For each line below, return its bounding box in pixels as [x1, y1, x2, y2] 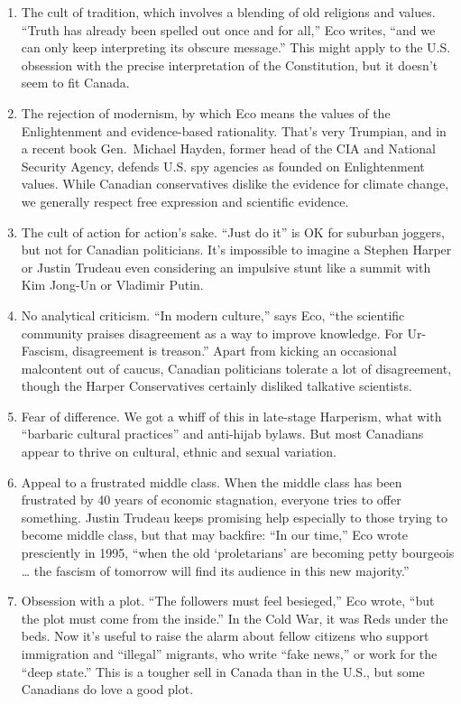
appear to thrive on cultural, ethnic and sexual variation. [21, 442, 337, 461]
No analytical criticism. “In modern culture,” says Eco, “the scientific [21, 305, 405, 324]
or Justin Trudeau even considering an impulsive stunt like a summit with [21, 257, 431, 276]
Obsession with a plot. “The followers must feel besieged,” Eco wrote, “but [21, 591, 435, 610]
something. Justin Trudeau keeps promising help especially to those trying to [21, 507, 447, 526]
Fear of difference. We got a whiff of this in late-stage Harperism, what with [21, 406, 442, 425]
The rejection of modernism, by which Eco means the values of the [21, 103, 391, 122]
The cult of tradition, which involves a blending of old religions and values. [21, 3, 436, 21]
